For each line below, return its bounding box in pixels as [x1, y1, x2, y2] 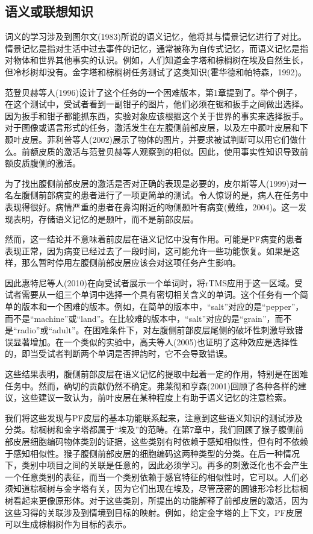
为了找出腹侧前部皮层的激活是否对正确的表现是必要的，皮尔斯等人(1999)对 [5, 177, 298, 189]
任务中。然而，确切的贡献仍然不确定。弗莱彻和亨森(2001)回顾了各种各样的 [5, 379, 298, 392]
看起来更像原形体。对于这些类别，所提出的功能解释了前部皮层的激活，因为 [13, 494, 308, 506]
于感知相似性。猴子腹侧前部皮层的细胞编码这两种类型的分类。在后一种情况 [5, 447, 300, 459]
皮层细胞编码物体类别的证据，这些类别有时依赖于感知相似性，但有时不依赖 [13, 435, 308, 448]
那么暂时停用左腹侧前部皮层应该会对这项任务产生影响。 [21, 256, 241, 269]
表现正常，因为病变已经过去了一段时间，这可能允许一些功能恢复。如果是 [5, 244, 291, 257]
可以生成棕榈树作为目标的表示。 [5, 518, 131, 530]
